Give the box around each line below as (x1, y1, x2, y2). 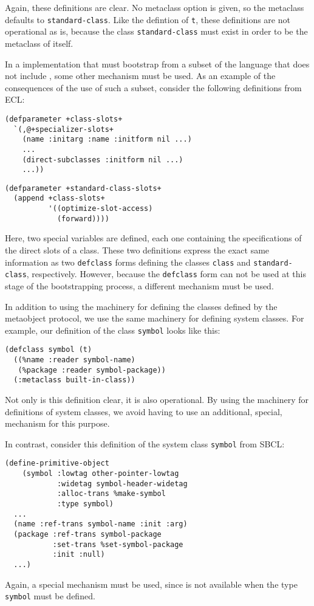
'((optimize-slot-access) (48, 204, 153, 213)
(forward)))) (56, 214, 109, 223)
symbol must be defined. (5, 590, 95, 602)
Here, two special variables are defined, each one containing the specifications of (5, 232, 302, 244)
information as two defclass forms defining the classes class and (5, 255, 251, 268)
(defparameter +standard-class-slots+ (5, 184, 162, 193)
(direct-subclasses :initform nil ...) (22, 155, 183, 164)
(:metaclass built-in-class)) (13, 376, 135, 385)
